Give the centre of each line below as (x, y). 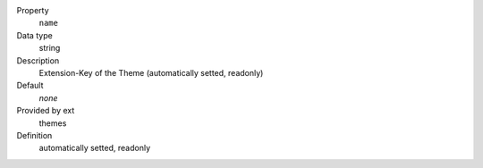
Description (38, 60)
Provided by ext (46, 111)
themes (53, 123)
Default (30, 86)
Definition (34, 135)
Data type (34, 35)
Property (33, 10)
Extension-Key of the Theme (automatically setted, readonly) (151, 72)
